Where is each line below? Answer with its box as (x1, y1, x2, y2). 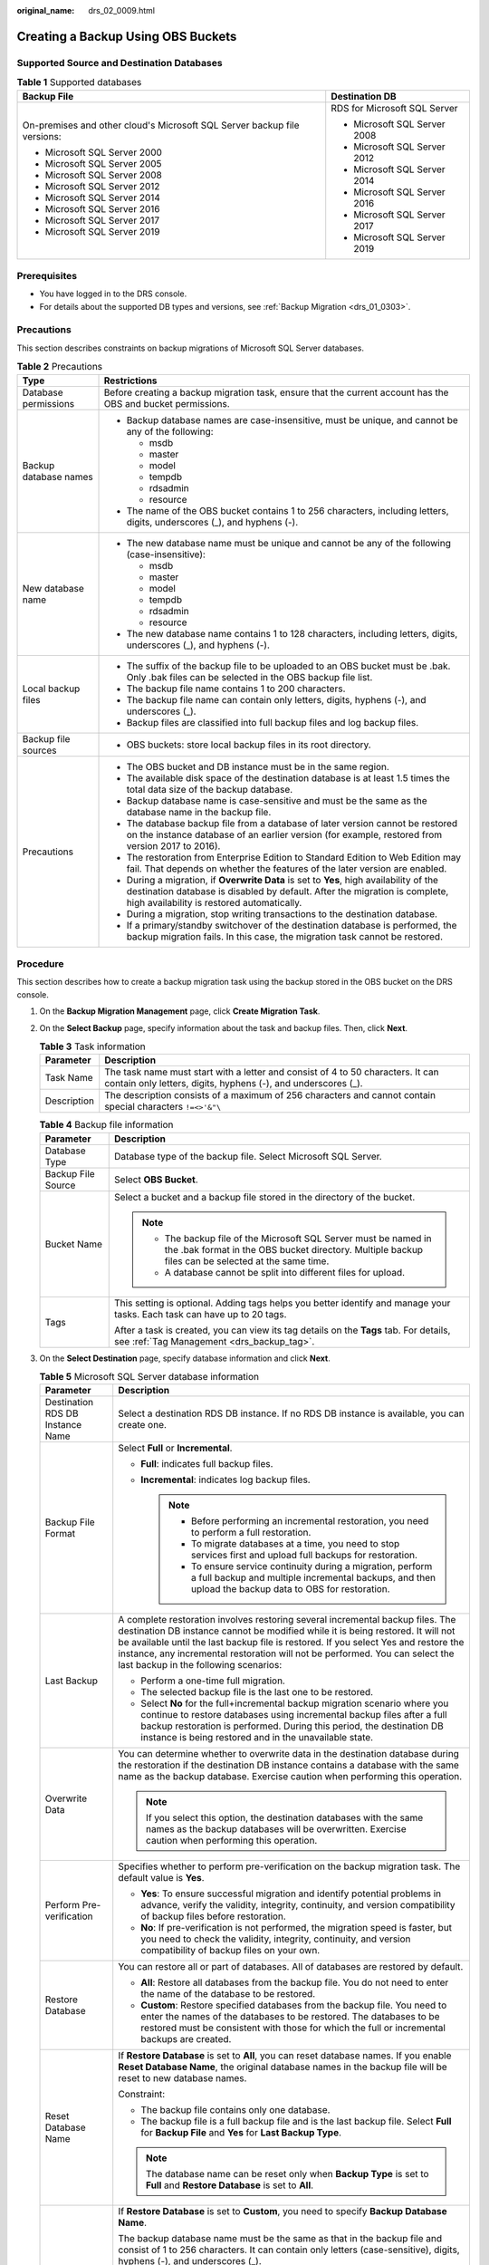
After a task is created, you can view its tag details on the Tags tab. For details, (114, 1324, 451, 1336)
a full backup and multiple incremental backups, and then (190, 1572, 436, 1585)
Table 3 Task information (39, 1040, 147, 1053)
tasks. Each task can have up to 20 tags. (114, 1307, 287, 1320)
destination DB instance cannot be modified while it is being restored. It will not (118, 1624, 455, 1637)
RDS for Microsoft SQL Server (331, 101, 458, 114)
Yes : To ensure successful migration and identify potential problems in (140, 1887, 442, 1900)
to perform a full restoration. (190, 1527, 312, 1539)
